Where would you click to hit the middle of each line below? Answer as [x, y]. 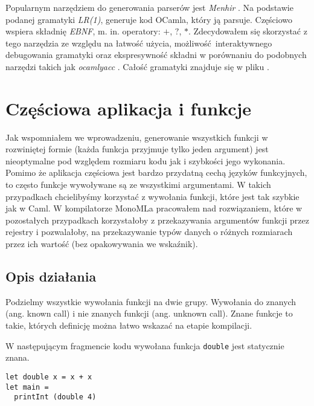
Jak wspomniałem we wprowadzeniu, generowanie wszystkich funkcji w [137, 137]
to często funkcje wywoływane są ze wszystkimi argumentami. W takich [138, 185]
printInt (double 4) [55, 397]
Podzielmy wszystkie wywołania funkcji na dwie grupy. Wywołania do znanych [151, 301]
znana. [18, 357]
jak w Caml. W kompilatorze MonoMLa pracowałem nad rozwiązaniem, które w [154, 208]
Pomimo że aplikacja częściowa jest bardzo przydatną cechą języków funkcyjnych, [156, 172]
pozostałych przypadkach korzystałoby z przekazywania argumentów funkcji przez [157, 220]
